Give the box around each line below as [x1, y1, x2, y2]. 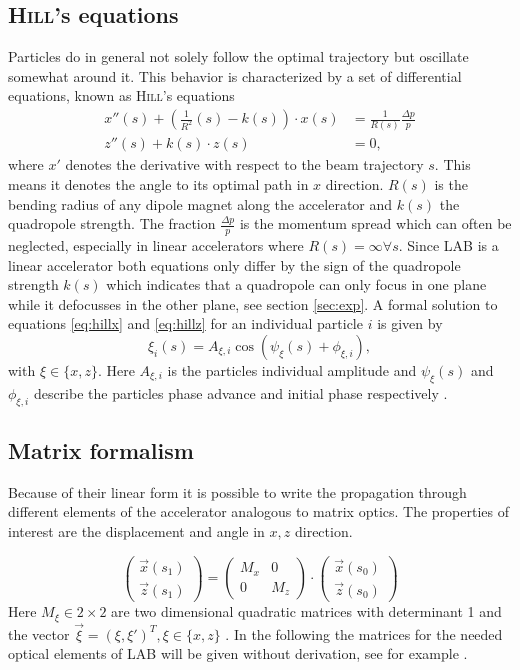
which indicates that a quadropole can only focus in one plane [106, 274, 487, 295]
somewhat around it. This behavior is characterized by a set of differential [8, 65, 462, 86]
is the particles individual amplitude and [167, 359, 417, 380]
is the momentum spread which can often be [239, 213, 512, 234]
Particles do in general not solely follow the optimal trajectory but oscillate [8, 46, 469, 67]
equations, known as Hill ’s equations [8, 85, 235, 106]
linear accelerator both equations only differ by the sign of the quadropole [8, 254, 461, 275]
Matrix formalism [8, 434, 194, 465]
